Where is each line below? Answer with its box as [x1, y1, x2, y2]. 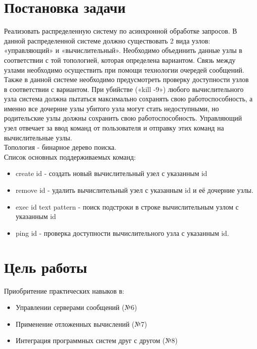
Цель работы [4, 257, 87, 277]
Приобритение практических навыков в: [4, 285, 124, 296]
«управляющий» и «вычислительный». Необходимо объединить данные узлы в [4, 45, 243, 55]
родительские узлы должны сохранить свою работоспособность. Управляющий [4, 113, 242, 123]
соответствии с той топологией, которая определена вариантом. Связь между [4, 54, 236, 65]
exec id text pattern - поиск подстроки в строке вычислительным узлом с [15, 201, 239, 212]
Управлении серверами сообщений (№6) [15, 302, 137, 312]
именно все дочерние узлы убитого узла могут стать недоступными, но [4, 103, 219, 113]
